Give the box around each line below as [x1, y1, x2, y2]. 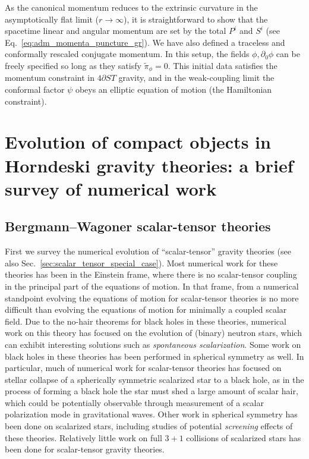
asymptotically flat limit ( [5, 12, 99, 25]
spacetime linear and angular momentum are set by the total [5, 24, 226, 37]
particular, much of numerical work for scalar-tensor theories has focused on [5, 361, 282, 374]
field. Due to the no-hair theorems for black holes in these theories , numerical [5, 315, 286, 327]
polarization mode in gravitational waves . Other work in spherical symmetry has [5, 408, 298, 420]
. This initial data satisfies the [168, 59, 278, 71]
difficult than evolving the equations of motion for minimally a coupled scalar [5, 303, 287, 316]
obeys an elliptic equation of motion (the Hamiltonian [75, 83, 272, 96]
